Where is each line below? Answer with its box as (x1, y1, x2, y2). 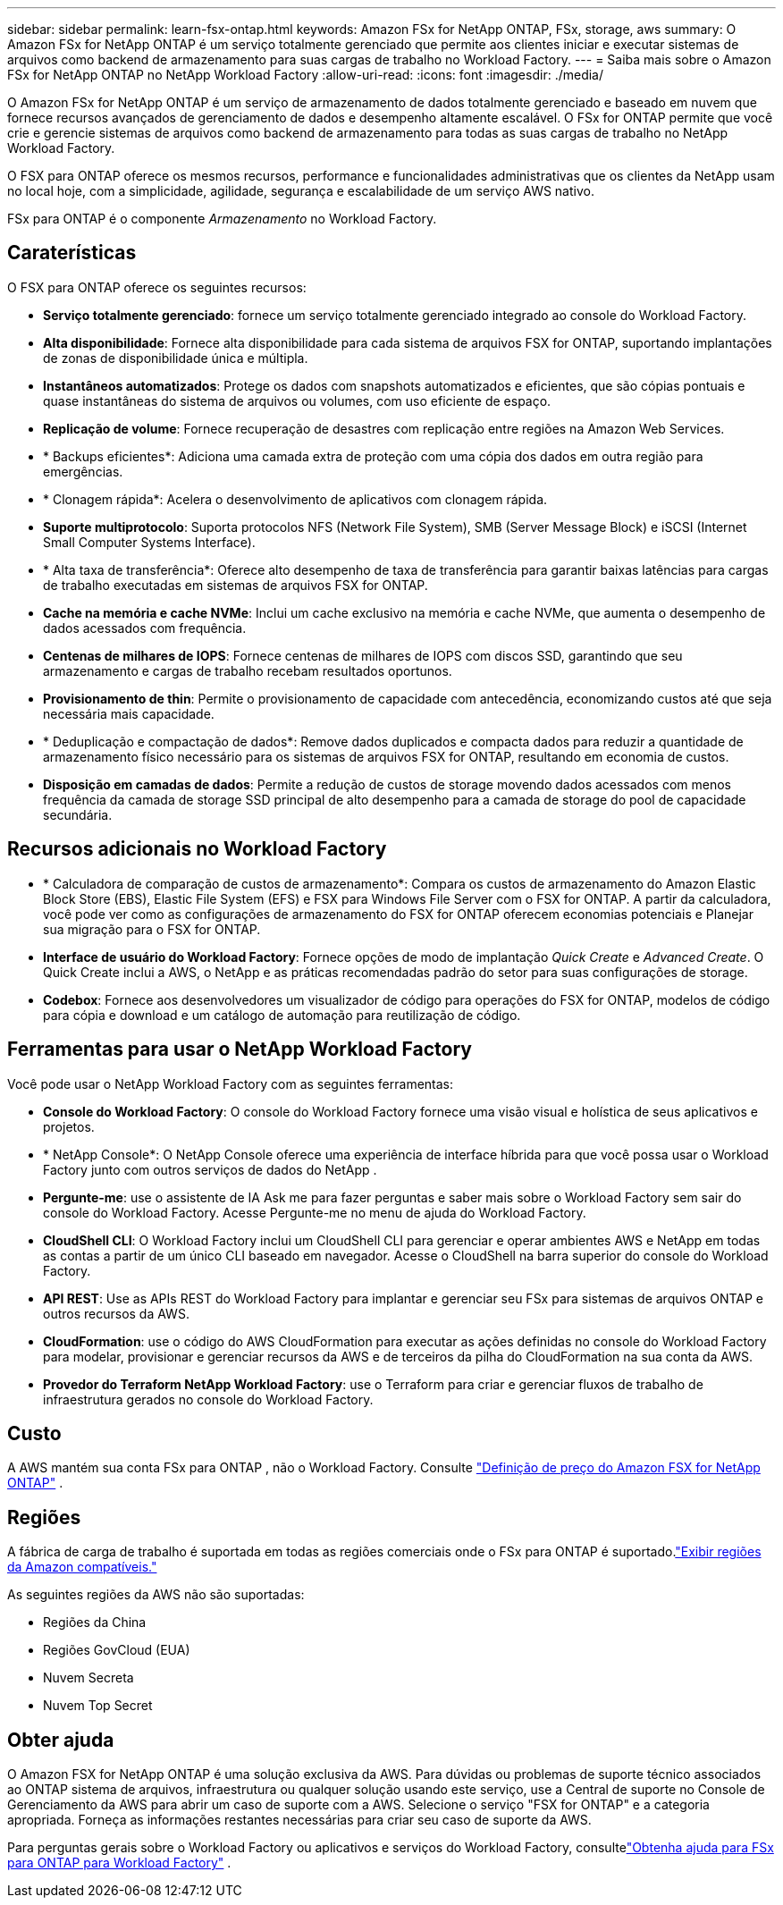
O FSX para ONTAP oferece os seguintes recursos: (7, 279, 307, 295)
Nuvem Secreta (43, 1670, 134, 1686)
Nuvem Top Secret (43, 1698, 153, 1714)
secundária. (43, 806, 113, 822)
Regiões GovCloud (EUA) (43, 1642, 190, 1658)
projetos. (43, 1118, 95, 1134)
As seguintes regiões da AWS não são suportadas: (7, 1587, 305, 1603)
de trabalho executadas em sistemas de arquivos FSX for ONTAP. (43, 577, 428, 593)
